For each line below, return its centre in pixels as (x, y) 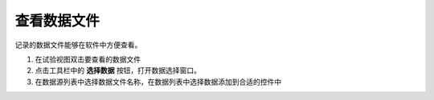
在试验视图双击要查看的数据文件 (88, 59)
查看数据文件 (57, 21)
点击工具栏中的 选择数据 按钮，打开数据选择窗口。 (118, 70)
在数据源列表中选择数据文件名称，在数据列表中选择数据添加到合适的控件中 (158, 82)
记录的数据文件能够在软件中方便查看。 (78, 45)
